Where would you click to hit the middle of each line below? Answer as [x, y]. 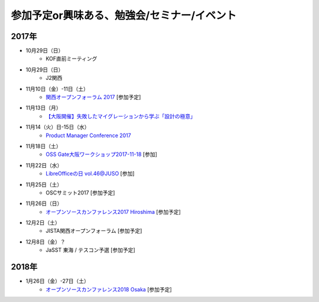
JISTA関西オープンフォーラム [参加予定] [94, 231]
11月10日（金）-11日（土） [57, 89]
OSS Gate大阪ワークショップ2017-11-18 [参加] [102, 154]
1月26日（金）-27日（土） [58, 281]
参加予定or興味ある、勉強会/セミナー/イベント [124, 15]
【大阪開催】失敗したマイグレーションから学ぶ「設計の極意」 [121, 116]
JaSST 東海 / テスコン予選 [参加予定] [90, 250]
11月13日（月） [43, 108]
